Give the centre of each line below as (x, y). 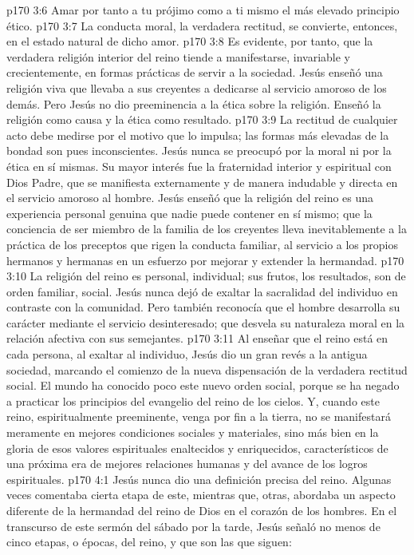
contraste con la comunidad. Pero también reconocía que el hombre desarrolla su (203, 307)
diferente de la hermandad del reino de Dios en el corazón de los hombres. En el (202, 510)
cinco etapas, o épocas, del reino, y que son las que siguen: (149, 542)
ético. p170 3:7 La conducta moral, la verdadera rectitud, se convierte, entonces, (202, 25)
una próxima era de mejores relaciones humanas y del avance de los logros (187, 464)
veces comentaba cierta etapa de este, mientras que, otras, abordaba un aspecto (201, 495)
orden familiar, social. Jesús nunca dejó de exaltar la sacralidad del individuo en (202, 291)
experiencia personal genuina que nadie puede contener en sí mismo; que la (189, 213)
